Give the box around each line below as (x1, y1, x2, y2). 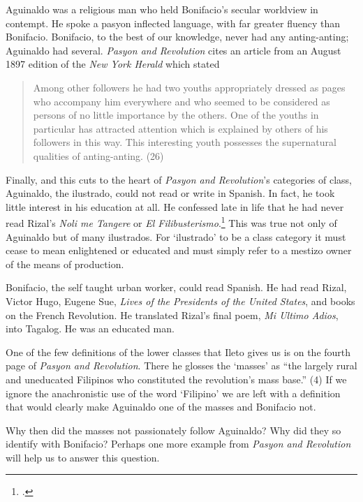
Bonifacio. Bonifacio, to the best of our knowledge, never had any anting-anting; (6, 29, 349, 44)
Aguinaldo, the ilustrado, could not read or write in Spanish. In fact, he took (6, 186, 335, 200)
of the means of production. (6, 256, 124, 271)
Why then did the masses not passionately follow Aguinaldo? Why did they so (6, 422, 341, 437)
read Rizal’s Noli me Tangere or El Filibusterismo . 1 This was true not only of (6, 214, 337, 230)
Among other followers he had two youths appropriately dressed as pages (33, 80, 346, 94)
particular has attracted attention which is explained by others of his (33, 121, 328, 135)
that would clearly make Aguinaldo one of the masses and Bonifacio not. (6, 399, 316, 414)
